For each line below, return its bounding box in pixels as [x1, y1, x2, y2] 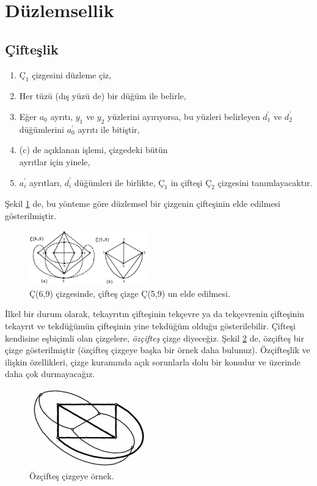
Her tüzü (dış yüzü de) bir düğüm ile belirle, [19, 89, 186, 102]
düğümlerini [19, 122, 64, 135]
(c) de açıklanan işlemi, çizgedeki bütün [19, 143, 168, 156]
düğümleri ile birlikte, [74, 176, 156, 189]
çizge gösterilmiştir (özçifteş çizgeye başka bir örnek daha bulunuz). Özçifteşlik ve [5, 343, 310, 356]
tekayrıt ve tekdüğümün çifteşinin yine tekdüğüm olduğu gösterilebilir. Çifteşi [5, 320, 296, 332]
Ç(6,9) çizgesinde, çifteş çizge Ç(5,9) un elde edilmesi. [29, 286, 230, 299]
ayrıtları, [29, 176, 62, 189]
